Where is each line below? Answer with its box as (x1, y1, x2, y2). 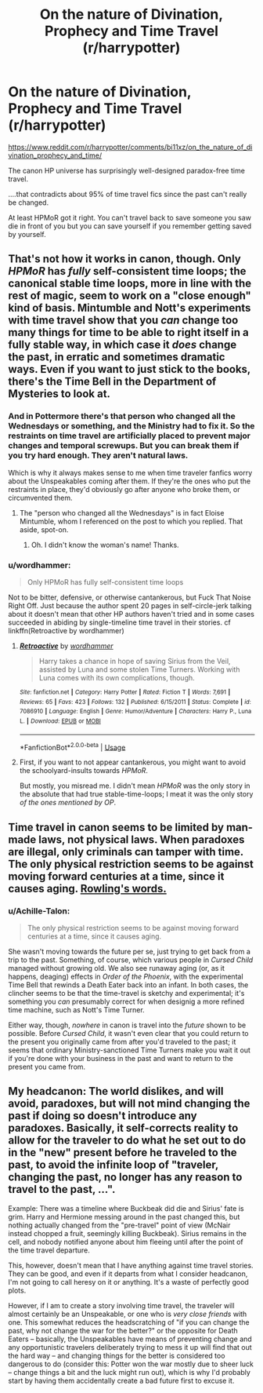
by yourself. (8, 229, 47, 239)
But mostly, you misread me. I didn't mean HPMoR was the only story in (19, 781, 250, 790)
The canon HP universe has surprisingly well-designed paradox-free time (8, 166, 245, 175)
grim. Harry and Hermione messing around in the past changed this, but (8, 1212, 240, 1221)
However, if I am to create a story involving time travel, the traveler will (8, 1300, 235, 1310)
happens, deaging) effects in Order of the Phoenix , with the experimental (8, 972, 244, 981)
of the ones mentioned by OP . (19, 798, 116, 808)
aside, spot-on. (19, 524, 69, 534)
